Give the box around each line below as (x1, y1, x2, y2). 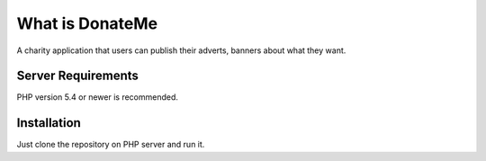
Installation (16, 115, 81, 130)
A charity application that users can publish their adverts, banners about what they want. (16, 45, 346, 56)
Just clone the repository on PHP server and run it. (16, 139, 205, 150)
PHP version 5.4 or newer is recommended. (16, 92, 179, 103)
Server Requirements (16, 68, 139, 84)
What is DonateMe (16, 13, 158, 33)
